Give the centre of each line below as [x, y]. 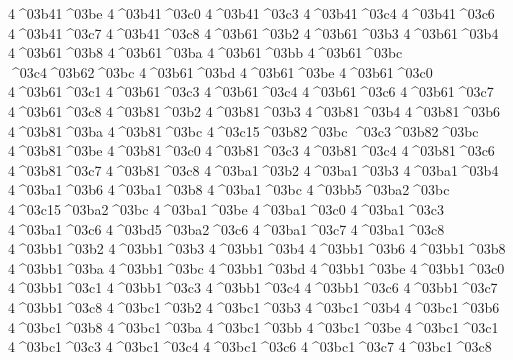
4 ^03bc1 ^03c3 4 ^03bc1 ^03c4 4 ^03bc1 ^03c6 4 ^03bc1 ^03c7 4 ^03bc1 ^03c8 [250, 346]
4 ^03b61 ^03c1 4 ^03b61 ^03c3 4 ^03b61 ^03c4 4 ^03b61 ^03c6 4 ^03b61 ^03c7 [251, 91]
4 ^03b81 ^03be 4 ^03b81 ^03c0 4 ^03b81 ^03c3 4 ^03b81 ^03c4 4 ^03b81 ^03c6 [251, 150]
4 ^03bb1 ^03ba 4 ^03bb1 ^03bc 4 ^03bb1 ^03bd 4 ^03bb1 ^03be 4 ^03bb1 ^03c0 [256, 267]
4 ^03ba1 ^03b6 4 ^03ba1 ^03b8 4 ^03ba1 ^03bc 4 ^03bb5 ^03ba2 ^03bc [229, 189]
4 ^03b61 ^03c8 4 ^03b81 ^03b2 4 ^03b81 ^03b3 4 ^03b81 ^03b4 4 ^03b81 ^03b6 [254, 110]
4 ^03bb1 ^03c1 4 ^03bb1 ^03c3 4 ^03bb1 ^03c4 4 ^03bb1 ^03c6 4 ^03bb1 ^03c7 [253, 287]
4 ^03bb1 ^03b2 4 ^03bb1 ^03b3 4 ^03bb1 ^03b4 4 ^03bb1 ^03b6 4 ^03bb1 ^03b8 [257, 248]
